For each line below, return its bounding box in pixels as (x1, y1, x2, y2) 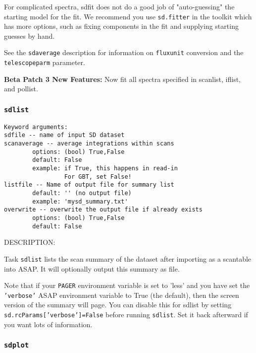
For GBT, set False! (64, 173, 132, 180)
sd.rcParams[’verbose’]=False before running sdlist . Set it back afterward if (4, 309, 248, 319)
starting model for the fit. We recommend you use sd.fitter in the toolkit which (4, 11, 252, 21)
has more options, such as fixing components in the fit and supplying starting (4, 21, 239, 31)
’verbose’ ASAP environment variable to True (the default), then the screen (4, 289, 239, 300)
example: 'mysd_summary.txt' (32, 198, 128, 205)
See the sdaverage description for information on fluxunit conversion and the (4, 47, 244, 58)
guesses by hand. (4, 30, 55, 41)
